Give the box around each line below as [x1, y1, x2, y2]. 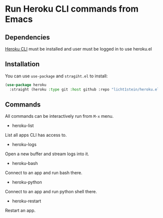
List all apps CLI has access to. [5, 132, 67, 138]
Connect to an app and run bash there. [5, 170, 82, 176]
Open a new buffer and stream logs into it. [5, 151, 89, 157]
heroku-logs [12, 142, 37, 147]
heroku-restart [12, 198, 41, 204]
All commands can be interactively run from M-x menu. [5, 113, 114, 119]
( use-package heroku [5, 82, 47, 87]
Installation [5, 60, 40, 69]
